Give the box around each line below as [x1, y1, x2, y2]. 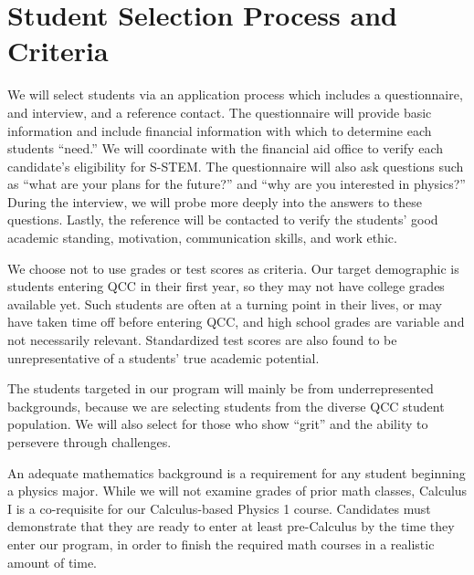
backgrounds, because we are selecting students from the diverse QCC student [7, 396, 445, 415]
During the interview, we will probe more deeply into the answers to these [7, 192, 423, 211]
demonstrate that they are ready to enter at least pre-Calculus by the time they [7, 517, 455, 536]
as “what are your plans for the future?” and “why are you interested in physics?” [7, 174, 466, 193]
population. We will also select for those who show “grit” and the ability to [7, 414, 428, 434]
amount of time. [7, 552, 97, 571]
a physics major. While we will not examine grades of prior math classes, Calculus [7, 481, 468, 500]
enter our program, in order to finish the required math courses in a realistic [7, 534, 435, 553]
